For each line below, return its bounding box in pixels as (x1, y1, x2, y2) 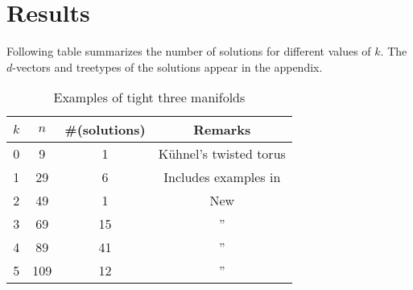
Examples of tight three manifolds (53, 88, 246, 107)
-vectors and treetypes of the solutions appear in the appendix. (12, 58, 323, 75)
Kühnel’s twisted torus (158, 144, 286, 164)
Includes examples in (163, 168, 281, 187)
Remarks (193, 120, 251, 139)
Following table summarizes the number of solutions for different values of (6, 43, 371, 60)
